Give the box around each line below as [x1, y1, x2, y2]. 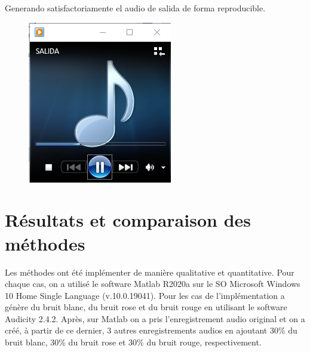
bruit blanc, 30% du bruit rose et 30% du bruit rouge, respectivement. [5, 336, 262, 348]
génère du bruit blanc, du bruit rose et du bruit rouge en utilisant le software [5, 301, 287, 313]
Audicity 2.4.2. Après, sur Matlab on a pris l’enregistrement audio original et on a [5, 312, 305, 325]
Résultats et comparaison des [5, 208, 251, 232]
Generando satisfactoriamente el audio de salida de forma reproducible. [5, 2, 266, 14]
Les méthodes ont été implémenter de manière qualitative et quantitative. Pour [5, 265, 294, 278]
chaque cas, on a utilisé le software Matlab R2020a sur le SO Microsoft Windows [5, 277, 300, 290]
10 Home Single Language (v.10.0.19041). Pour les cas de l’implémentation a [5, 289, 285, 301]
